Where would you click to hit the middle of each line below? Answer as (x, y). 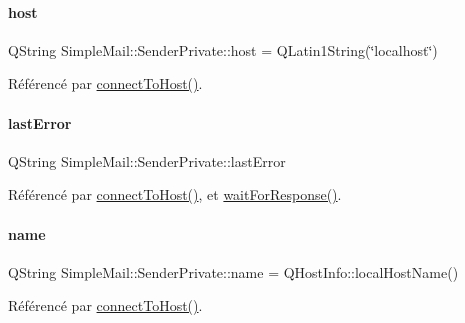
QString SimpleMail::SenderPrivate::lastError (147, 160)
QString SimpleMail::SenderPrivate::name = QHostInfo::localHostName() (233, 271)
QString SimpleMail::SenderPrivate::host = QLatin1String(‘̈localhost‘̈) (223, 49)
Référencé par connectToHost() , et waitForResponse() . (175, 194)
